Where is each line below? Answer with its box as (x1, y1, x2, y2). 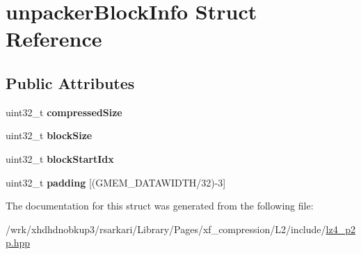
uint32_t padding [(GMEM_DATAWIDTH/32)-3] (6, 175, 226, 189)
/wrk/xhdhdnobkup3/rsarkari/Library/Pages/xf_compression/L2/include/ (6, 221, 326, 236)
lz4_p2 (326, 221, 355, 236)
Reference (6, 24, 102, 53)
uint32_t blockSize (6, 128, 93, 143)
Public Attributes (6, 72, 135, 93)
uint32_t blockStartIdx (6, 151, 114, 166)
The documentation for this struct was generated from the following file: (6, 198, 314, 213)
